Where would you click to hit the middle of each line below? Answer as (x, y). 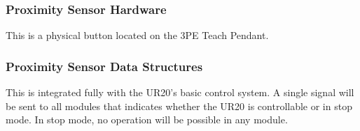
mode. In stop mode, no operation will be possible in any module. (147, 120)
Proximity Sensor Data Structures (104, 66)
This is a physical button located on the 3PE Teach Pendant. (137, 35)
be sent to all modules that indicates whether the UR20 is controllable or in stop (179, 106)
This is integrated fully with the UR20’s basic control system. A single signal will (180, 92)
